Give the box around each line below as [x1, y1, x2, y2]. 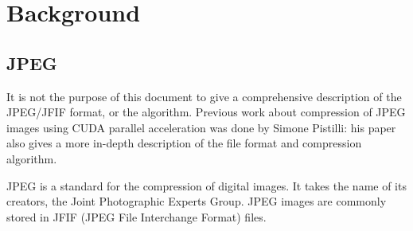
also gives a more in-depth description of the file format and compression [6, 135, 362, 151]
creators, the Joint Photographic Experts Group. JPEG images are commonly [6, 193, 387, 209]
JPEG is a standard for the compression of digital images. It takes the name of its [6, 177, 407, 194]
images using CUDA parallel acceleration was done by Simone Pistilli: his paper [6, 119, 396, 135]
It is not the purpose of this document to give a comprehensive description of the [6, 88, 402, 104]
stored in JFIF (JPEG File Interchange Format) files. [6, 208, 267, 225]
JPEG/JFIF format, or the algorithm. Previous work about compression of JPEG [6, 104, 406, 120]
